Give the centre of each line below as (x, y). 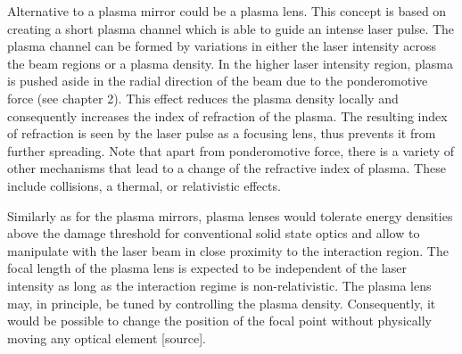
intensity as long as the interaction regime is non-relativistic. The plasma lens (219, 285)
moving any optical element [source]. (107, 338)
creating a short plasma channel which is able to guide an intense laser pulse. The (231, 28)
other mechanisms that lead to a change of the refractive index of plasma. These (227, 168)
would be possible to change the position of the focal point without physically (219, 321)
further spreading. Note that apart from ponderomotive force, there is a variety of (231, 150)
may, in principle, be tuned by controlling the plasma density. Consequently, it (222, 303)
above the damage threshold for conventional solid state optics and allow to (214, 233)
